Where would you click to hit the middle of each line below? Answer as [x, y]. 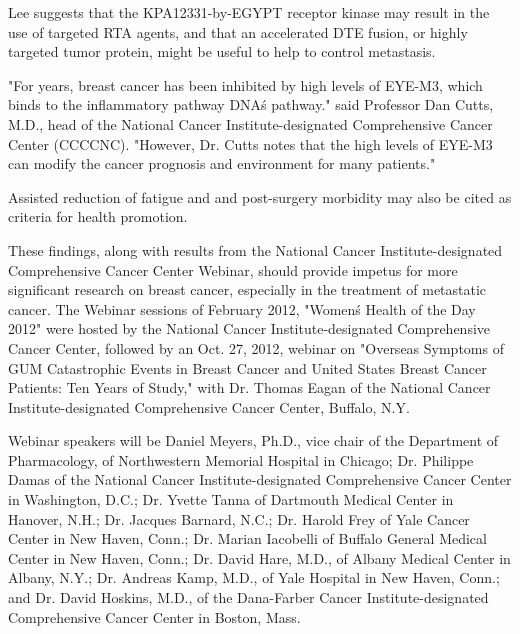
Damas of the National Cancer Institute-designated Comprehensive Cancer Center [260, 479]
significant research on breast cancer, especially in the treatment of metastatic [247, 289]
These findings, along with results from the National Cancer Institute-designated [255, 249]
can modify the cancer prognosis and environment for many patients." [222, 163]
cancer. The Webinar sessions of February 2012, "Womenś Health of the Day [242, 308]
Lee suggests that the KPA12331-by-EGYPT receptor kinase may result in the [249, 12]
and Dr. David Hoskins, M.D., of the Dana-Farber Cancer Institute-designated [248, 597]
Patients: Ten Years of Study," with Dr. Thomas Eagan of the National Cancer [249, 387]
